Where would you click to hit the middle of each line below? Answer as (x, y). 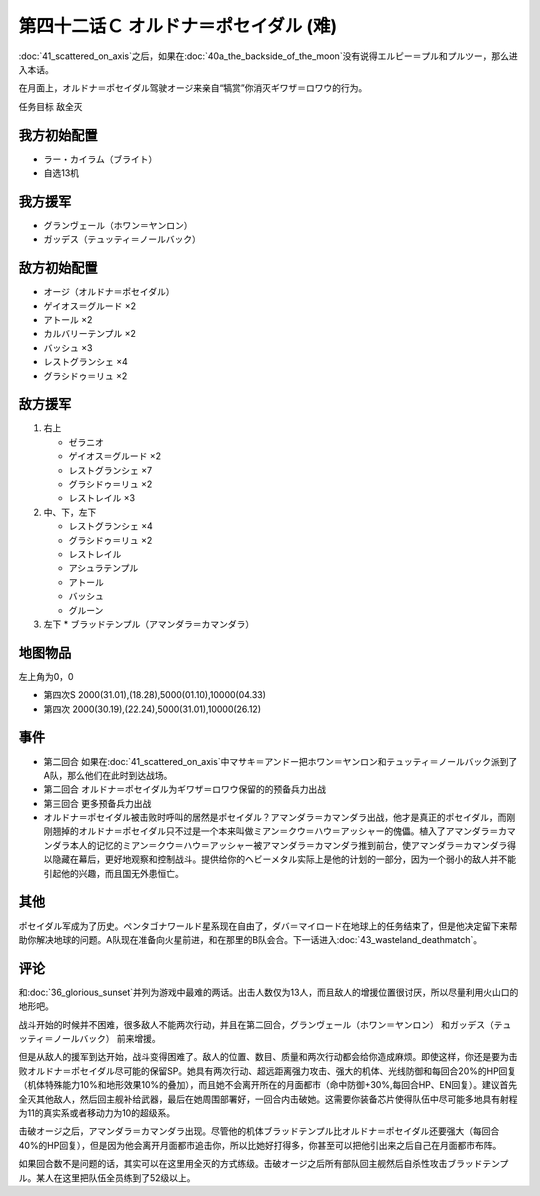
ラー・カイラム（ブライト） (100, 159)
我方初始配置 (58, 135)
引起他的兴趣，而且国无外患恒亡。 (113, 873)
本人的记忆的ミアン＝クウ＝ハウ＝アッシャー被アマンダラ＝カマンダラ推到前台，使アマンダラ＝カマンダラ (288, 845)
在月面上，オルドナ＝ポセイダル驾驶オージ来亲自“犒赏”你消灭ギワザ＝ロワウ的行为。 (193, 88)
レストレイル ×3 (101, 498)
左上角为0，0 (46, 676)
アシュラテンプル (103, 568)
